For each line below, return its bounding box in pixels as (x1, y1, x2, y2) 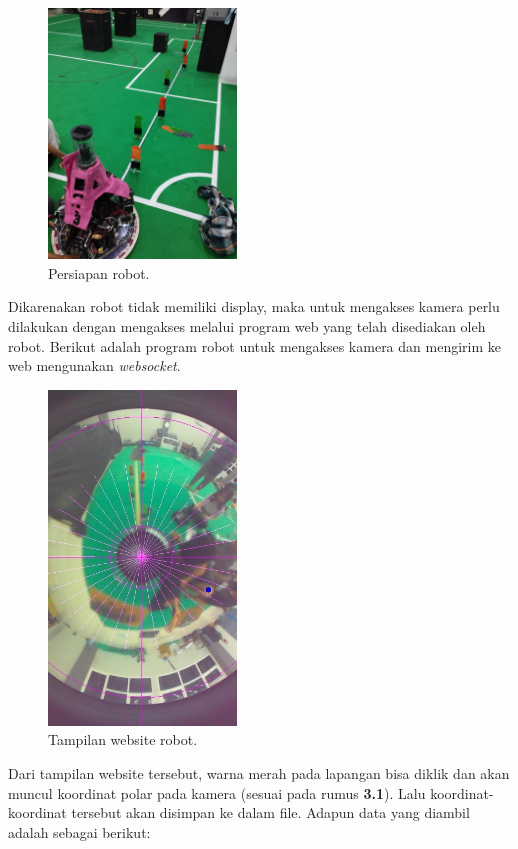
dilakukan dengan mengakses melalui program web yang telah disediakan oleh (8, 316, 486, 337)
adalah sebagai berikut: (8, 821, 151, 842)
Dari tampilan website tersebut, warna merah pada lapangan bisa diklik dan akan (8, 762, 510, 783)
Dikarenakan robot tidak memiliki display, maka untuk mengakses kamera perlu (8, 296, 500, 317)
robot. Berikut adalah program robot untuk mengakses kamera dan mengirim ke (8, 335, 501, 356)
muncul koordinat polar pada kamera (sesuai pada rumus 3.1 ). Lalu (8, 782, 426, 803)
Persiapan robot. (48, 262, 150, 283)
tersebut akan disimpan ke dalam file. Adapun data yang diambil (71, 802, 470, 823)
